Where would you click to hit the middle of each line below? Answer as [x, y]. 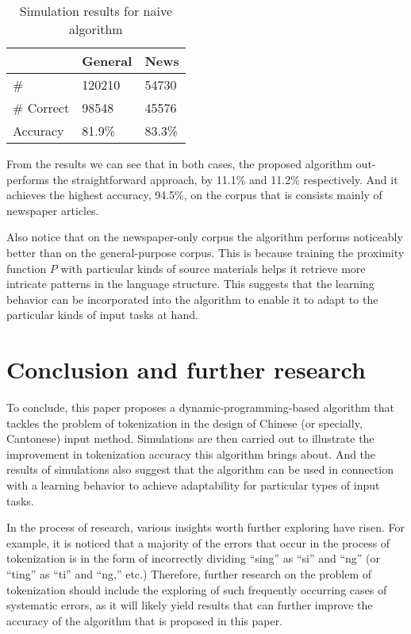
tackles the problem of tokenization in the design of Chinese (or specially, [184, 423]
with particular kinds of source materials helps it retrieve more [213, 268]
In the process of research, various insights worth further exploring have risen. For [206, 527]
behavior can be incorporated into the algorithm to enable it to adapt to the [192, 299]
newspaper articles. [53, 210]
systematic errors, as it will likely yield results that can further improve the [190, 605]
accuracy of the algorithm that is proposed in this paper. [145, 620]
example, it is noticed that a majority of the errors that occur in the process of [198, 542]
